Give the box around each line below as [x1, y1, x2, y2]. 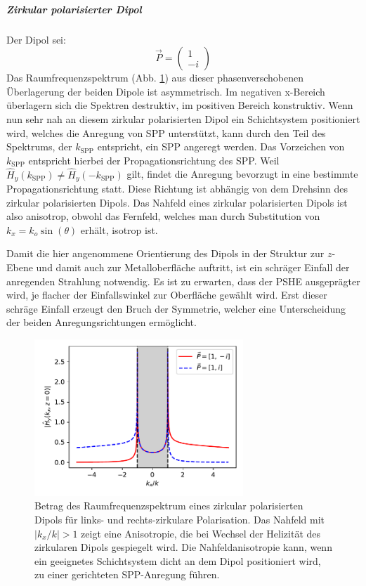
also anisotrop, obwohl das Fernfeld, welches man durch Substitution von [6, 209, 320, 223]
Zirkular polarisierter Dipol [6, 1, 142, 16]
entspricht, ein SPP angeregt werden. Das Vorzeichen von [97, 139, 345, 154]
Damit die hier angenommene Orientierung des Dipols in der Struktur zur [6, 246, 325, 261]
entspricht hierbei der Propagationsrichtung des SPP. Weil [28, 152, 280, 167]
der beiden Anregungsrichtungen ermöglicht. [6, 315, 197, 330]
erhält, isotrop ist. [80, 222, 158, 237]
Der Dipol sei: [6, 32, 66, 46]
